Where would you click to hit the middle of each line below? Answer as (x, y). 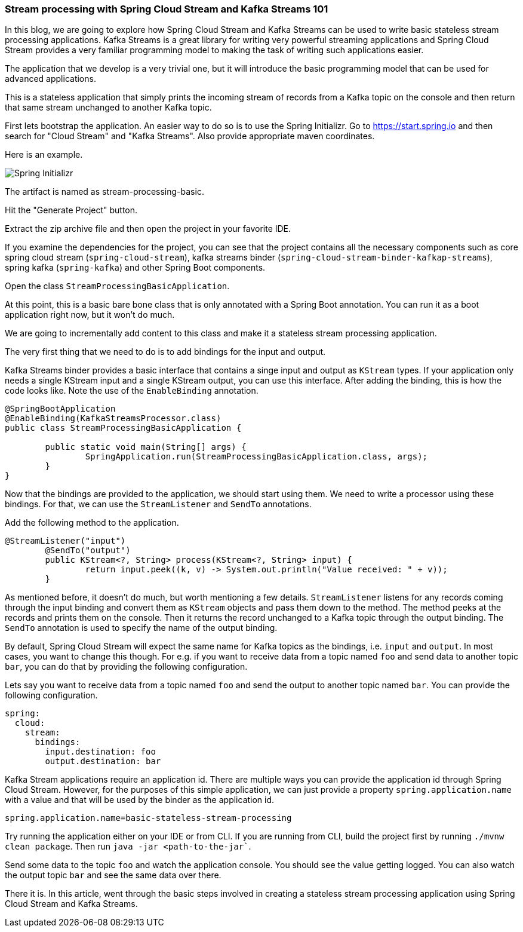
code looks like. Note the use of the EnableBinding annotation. (132, 391)
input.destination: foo (100, 752)
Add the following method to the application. (92, 523)
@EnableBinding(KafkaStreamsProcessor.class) (113, 419)
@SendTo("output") (88, 551)
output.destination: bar (103, 761)
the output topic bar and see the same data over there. (113, 875)
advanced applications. (50, 79)
